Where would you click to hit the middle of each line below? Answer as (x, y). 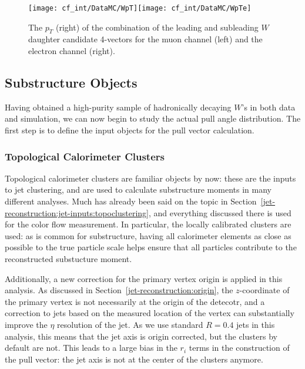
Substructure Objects (71, 83)
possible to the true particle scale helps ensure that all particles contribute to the (151, 247)
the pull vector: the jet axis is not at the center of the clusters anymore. (134, 359)
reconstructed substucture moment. (68, 259)
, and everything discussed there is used (220, 212)
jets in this (256, 324)
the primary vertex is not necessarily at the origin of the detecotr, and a (135, 301)
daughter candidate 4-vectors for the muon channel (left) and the (145, 39)
